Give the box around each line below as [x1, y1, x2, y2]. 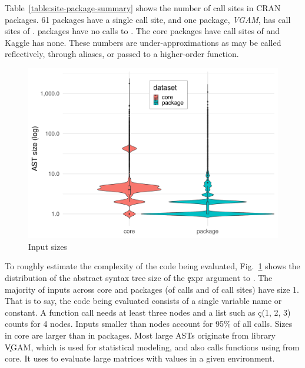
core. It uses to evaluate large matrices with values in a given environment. [5, 352, 275, 364]
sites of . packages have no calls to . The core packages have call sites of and [5, 25, 280, 37]
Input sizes [28, 240, 67, 252]
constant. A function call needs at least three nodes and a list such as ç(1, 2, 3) [5, 306, 291, 318]
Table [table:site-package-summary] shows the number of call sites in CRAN [5, 2, 281, 14]
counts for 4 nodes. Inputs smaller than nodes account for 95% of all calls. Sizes [5, 317, 293, 330]
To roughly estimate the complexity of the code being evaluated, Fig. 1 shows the [5, 260, 300, 272]
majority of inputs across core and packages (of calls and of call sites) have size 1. [5, 283, 300, 295]
